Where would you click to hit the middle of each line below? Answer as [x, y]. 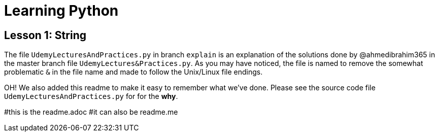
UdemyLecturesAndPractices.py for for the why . [91, 96]
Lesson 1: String [45, 35]
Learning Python [61, 11]
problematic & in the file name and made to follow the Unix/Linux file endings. [133, 72]
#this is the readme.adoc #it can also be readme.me [91, 112]
